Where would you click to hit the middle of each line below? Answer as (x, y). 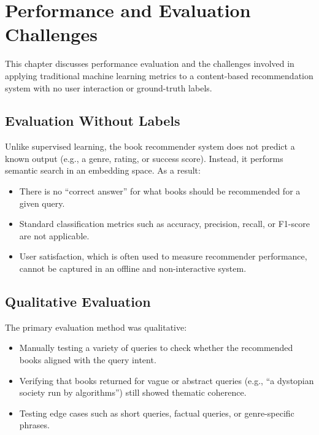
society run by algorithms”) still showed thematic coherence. (133, 392)
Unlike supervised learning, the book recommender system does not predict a (150, 146)
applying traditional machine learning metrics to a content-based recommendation (159, 75)
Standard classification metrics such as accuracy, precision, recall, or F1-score (164, 224)
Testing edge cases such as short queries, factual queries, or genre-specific (157, 413)
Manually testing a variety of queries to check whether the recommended (156, 348)
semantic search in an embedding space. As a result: (103, 170)
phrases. (34, 425)
